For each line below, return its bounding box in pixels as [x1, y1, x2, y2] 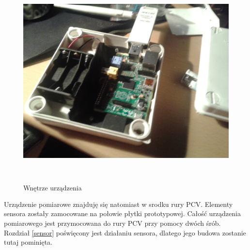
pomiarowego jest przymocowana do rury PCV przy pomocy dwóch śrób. [4, 218, 221, 228]
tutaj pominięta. [4, 237, 52, 247]
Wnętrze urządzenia [23, 183, 82, 193]
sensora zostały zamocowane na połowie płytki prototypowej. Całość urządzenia [4, 208, 241, 219]
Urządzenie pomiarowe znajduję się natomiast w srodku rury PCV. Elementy [4, 199, 233, 209]
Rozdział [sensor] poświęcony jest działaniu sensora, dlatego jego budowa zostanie [4, 227, 246, 237]
